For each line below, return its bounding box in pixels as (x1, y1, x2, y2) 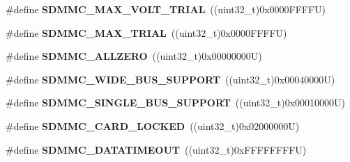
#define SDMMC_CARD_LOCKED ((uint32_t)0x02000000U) (6, 118, 300, 133)
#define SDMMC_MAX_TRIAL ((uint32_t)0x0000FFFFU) (6, 25, 287, 40)
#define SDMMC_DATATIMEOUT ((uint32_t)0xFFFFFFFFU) (6, 142, 307, 156)
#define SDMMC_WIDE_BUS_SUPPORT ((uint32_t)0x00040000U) (6, 72, 335, 86)
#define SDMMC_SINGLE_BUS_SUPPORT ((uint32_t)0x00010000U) (6, 95, 345, 110)
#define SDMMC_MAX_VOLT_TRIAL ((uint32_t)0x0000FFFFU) (6, 2, 326, 16)
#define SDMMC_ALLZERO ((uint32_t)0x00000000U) (6, 49, 262, 63)
